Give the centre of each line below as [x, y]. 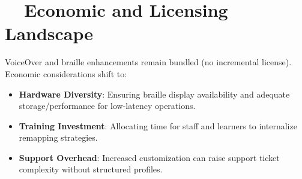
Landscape [49, 33]
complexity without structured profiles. [91, 169]
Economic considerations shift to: [66, 73]
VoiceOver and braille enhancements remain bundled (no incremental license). [148, 62]
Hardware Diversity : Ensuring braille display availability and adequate [154, 94]
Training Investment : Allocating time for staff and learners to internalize [158, 125]
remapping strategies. [58, 137]
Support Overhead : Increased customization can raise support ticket [149, 157]
